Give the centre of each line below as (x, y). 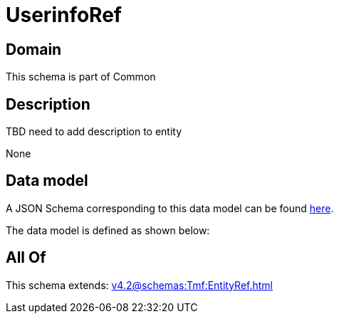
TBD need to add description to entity (94, 132)
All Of (26, 258)
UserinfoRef (64, 15)
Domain (34, 49)
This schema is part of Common (81, 77)
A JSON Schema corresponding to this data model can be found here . (170, 208)
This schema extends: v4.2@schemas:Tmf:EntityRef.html (140, 285)
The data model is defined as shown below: (108, 230)
